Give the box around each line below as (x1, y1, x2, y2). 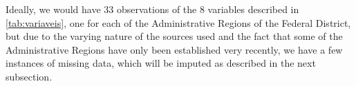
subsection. (6, 69, 53, 83)
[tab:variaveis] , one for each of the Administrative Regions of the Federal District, (6, 15, 351, 30)
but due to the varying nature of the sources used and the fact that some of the (6, 29, 343, 43)
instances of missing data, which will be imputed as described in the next (6, 56, 316, 70)
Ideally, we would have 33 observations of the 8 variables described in (6, 2, 299, 16)
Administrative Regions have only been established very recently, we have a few (6, 42, 343, 56)
